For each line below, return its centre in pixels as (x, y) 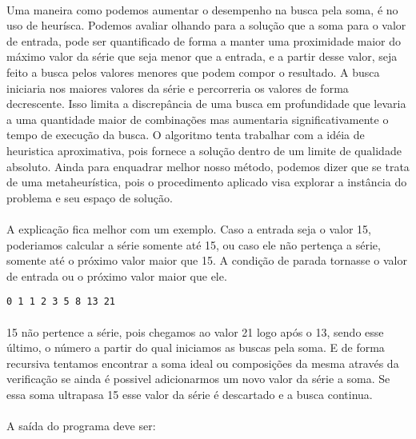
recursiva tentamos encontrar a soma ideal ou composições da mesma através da (203, 363)
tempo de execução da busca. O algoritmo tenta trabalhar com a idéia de (186, 135)
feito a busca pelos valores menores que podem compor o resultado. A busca (193, 72)
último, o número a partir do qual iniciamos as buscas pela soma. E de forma (196, 347)
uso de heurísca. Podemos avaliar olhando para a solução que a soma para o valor (206, 25)
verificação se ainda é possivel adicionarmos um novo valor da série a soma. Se (198, 379)
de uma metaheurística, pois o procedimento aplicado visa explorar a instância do (207, 182)
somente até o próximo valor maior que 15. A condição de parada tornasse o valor (207, 260)
